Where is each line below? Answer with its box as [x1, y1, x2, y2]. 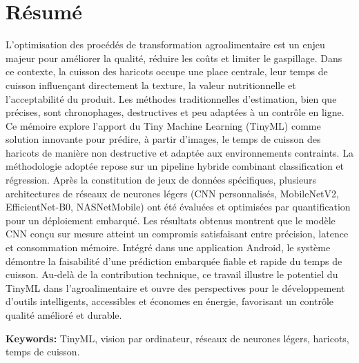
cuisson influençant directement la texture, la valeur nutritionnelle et [6, 77, 296, 92]
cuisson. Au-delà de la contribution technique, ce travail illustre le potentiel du [6, 267, 338, 282]
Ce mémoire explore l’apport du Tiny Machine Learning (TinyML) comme [6, 118, 321, 133]
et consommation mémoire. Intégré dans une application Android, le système [6, 240, 331, 255]
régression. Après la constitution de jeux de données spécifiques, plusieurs [6, 173, 317, 187]
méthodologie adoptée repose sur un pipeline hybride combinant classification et [6, 159, 345, 173]
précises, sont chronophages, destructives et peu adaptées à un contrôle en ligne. [6, 105, 345, 119]
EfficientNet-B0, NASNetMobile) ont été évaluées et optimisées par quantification [6, 199, 351, 214]
